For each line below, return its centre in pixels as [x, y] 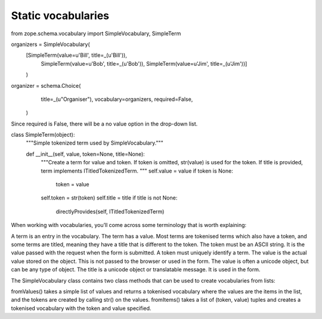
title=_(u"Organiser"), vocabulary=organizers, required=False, [117, 99]
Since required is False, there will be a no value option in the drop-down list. [104, 124]
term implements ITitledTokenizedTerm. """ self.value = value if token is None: [137, 171]
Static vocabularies [60, 16]
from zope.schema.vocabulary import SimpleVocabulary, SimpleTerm [96, 33]
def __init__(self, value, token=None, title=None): [86, 154]
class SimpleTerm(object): [43, 135]
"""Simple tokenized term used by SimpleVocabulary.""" [95, 143]
